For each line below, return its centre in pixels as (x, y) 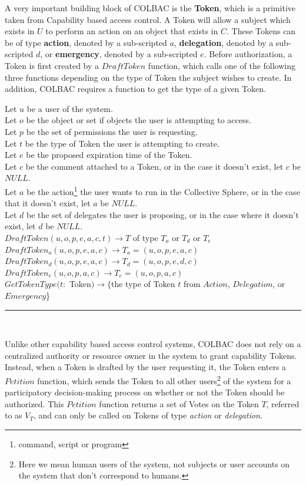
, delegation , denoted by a (224, 42)
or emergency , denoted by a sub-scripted (121, 54)
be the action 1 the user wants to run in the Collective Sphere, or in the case (163, 190)
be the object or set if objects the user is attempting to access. (139, 120)
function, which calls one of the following (222, 65)
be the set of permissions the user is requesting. (112, 131)
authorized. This (34, 403)
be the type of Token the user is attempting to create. (122, 143)
